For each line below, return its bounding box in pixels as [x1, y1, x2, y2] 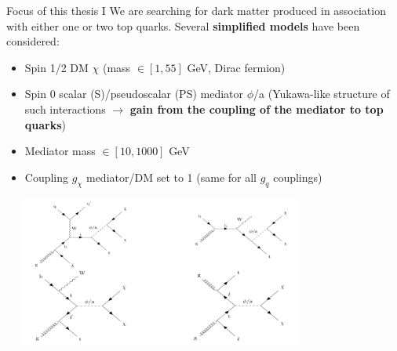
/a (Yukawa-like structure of [253, 85, 390, 102]
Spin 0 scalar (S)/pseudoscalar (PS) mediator [24, 85, 244, 102]
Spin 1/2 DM [24, 59, 89, 75]
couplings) [273, 168, 322, 185]
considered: [6, 33, 60, 49]
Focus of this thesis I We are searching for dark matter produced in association [6, 2, 386, 18]
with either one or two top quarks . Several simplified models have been [6, 17, 360, 34]
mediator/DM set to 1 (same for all [86, 168, 257, 185]
